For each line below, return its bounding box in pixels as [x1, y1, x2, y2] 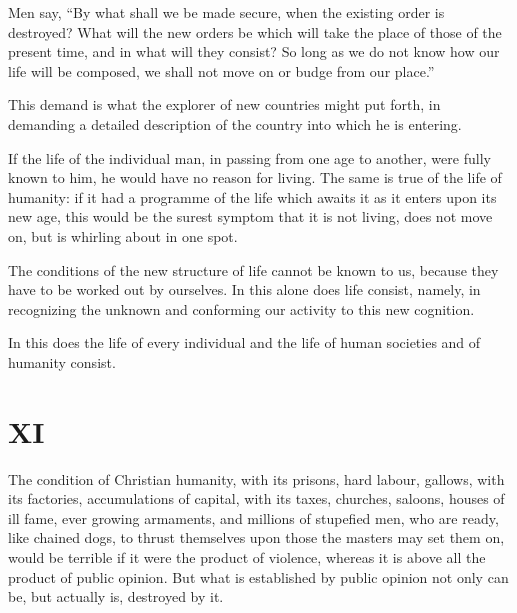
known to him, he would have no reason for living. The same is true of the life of [8, 167, 502, 188]
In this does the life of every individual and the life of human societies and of [8, 332, 481, 353]
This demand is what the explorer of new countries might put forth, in [8, 94, 441, 115]
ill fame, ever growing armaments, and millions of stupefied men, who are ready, [8, 507, 499, 528]
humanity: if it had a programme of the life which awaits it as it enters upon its [8, 186, 497, 207]
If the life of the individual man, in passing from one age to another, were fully [8, 147, 491, 168]
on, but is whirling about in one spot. [8, 225, 238, 246]
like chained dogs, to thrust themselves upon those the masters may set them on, [8, 527, 505, 548]
